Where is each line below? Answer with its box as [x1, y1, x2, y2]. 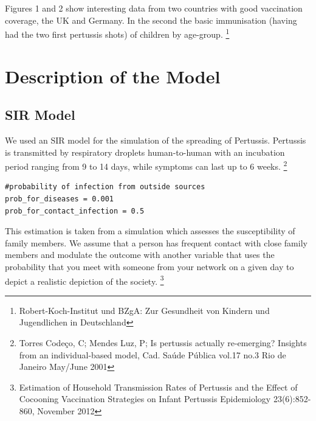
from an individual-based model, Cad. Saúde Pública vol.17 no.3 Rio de [19, 348, 286, 361]
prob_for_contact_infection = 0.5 [5, 206, 145, 215]
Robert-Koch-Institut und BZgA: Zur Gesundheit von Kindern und [19, 304, 270, 316]
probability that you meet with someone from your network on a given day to [5, 260, 294, 273]
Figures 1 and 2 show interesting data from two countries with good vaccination [5, 2, 303, 14]
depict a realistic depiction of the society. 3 [5, 273, 164, 287]
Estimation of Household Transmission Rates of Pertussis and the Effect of [19, 380, 298, 393]
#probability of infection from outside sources [5, 183, 205, 192]
